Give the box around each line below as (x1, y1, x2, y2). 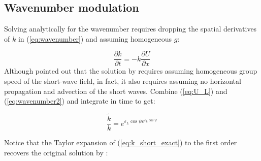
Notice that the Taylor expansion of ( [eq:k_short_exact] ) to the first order (4, 137, 237, 148)
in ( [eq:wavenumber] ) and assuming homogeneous (18, 33, 172, 44)
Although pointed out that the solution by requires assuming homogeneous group (4, 66, 257, 76)
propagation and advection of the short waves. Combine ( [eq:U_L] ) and (4, 85, 227, 96)
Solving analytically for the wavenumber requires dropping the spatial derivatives (4, 23, 257, 34)
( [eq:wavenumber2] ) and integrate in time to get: (4, 95, 155, 106)
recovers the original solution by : (4, 147, 108, 157)
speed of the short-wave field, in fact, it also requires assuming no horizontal (4, 76, 241, 86)
